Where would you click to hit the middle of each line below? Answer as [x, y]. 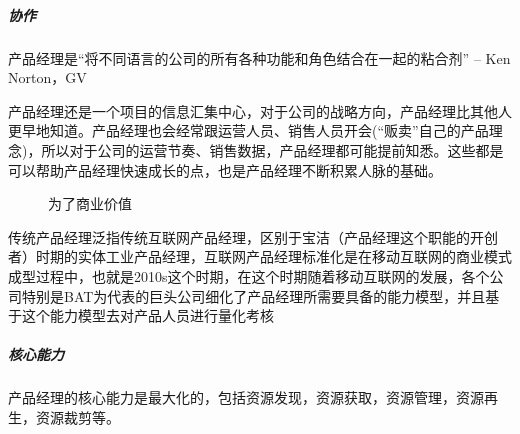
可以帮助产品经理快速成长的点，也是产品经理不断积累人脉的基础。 [225, 169]
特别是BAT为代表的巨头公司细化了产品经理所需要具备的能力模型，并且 [253, 295]
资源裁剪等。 [77, 416]
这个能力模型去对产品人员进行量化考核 [147, 315]
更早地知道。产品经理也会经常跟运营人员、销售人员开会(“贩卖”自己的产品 [248, 130]
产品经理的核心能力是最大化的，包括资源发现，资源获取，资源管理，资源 [246, 397]
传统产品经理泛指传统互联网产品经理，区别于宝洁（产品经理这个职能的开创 [253, 236]
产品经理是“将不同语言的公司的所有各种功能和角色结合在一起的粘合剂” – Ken [259, 57]
